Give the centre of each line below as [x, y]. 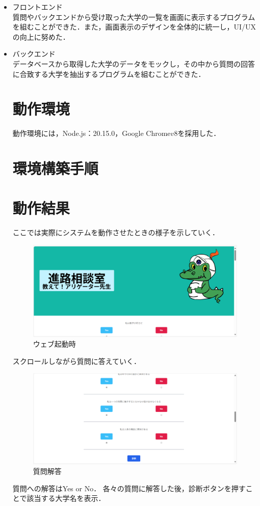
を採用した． [199, 133]
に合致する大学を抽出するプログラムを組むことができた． [109, 74]
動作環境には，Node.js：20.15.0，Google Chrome [92, 133]
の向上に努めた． [41, 36]
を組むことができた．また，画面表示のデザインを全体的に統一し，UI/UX [134, 27]
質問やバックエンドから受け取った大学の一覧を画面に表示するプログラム [134, 17]
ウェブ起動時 [54, 344]
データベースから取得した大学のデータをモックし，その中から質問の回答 [134, 63]
